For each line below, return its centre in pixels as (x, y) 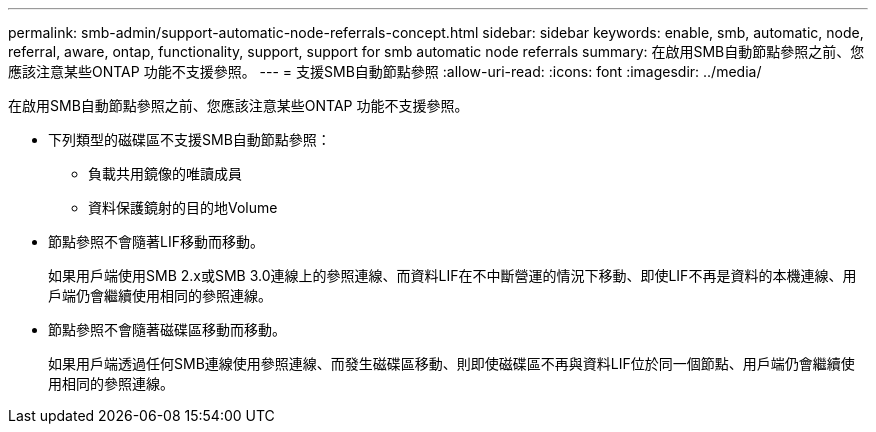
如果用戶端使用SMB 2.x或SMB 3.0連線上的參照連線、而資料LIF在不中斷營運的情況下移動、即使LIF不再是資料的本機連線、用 (452, 275)
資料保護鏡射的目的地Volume (183, 207)
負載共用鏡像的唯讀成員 (165, 173)
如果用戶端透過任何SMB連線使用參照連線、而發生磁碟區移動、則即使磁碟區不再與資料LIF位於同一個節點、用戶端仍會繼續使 (451, 363)
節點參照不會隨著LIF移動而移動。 (156, 241)
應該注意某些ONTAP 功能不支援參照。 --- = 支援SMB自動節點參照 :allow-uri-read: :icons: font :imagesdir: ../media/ (385, 71)
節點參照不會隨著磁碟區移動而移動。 (167, 329)
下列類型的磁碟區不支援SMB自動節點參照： (189, 139)
